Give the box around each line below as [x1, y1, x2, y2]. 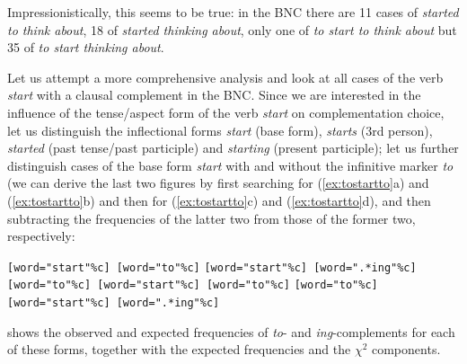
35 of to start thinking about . [7, 38, 164, 57]
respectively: [7, 226, 75, 245]
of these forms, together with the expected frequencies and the [7, 340, 351, 359]
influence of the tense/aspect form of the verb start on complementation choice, [7, 102, 445, 121]
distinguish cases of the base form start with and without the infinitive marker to [7, 155, 454, 174]
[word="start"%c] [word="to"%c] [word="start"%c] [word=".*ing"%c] [7, 261, 417, 274]
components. [371, 340, 441, 359]
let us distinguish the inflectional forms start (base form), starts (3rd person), [7, 120, 433, 139]
